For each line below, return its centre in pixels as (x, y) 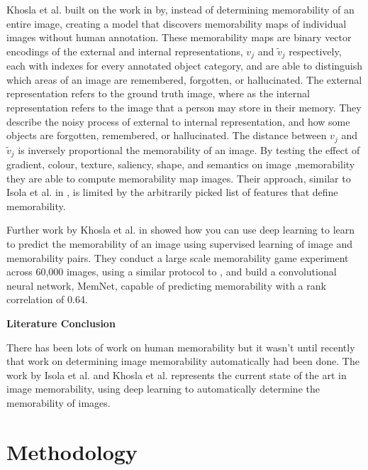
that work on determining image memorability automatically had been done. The (183, 361)
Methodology (72, 451)
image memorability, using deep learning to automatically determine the (163, 389)
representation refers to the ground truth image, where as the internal (158, 93)
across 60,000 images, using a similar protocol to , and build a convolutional (172, 272)
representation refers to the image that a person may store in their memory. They (184, 108)
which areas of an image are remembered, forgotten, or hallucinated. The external (184, 79)
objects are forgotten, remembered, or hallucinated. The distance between (167, 135)
